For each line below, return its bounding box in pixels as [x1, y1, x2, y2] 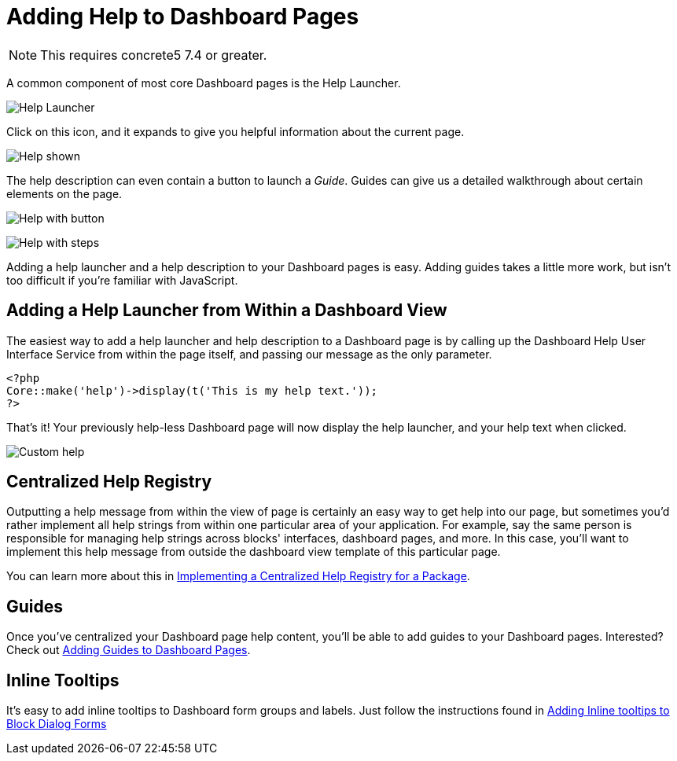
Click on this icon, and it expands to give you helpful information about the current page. [6, 124, 465, 138]
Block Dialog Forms [6, 717, 107, 731]
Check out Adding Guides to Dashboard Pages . [6, 643, 251, 657]
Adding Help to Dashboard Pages [6, 3, 359, 30]
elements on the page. [6, 186, 123, 200]
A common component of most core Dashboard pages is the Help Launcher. [6, 75, 401, 90]
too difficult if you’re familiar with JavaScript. [6, 273, 238, 287]
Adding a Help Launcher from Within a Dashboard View [6, 300, 447, 321]
